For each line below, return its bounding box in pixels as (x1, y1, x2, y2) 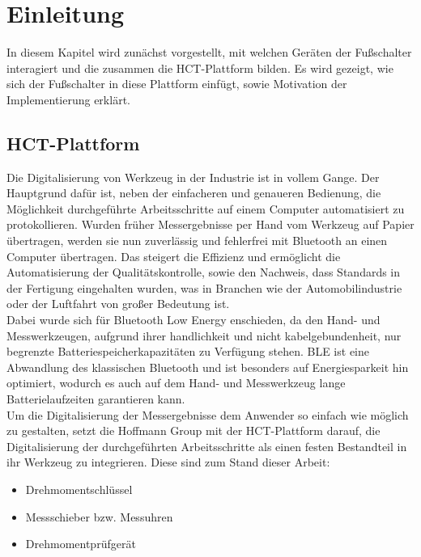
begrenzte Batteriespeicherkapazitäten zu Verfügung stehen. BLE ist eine (6, 343, 369, 360)
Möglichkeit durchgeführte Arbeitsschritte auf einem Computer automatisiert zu (6, 200, 405, 217)
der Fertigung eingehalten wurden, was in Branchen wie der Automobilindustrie (6, 279, 402, 296)
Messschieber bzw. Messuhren (25, 508, 173, 525)
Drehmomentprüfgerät (25, 535, 136, 552)
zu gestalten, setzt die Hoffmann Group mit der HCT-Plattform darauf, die (6, 422, 381, 439)
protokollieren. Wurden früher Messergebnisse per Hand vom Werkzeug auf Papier (6, 216, 415, 233)
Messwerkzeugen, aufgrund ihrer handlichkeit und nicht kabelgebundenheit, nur (6, 327, 402, 344)
